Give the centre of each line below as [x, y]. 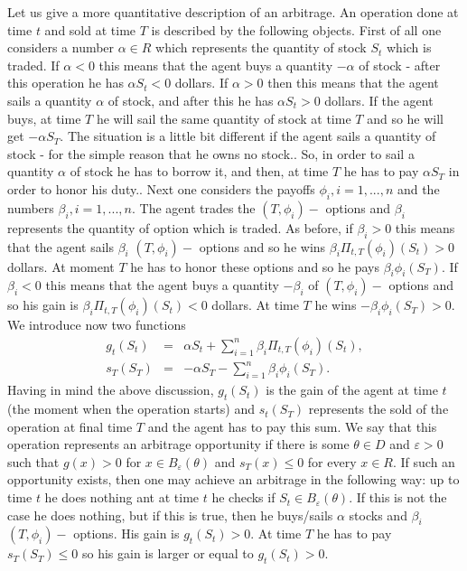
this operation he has [65, 83]
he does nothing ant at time [122, 497]
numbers [31, 207]
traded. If [33, 65]
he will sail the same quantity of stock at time [224, 118]
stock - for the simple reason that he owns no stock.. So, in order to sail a [211, 153]
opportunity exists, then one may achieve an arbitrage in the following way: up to [233, 479]
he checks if [243, 497]
